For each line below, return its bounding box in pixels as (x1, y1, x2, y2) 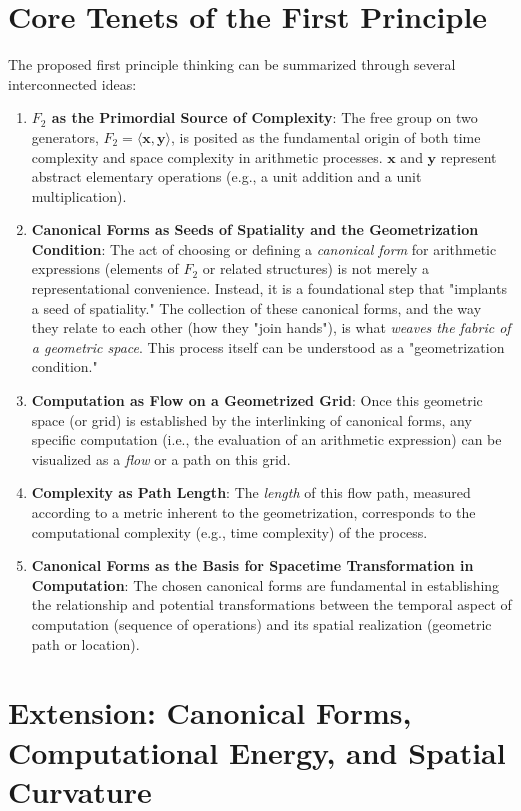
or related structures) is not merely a (202, 258, 430, 279)
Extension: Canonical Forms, (8, 692, 412, 733)
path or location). (31, 633, 140, 654)
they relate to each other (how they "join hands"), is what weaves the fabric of (31, 317, 511, 338)
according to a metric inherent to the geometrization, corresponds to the (31, 502, 476, 522)
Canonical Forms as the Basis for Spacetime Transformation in (31, 555, 474, 576)
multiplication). (31, 185, 127, 206)
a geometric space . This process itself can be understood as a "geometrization (31, 336, 505, 357)
